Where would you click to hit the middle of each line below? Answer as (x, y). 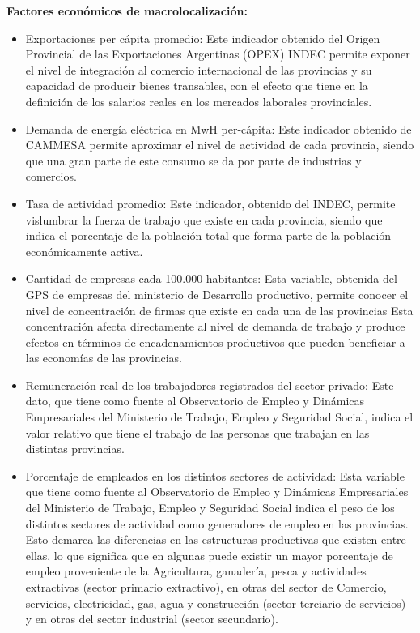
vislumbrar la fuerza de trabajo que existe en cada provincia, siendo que (204, 219)
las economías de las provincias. (104, 358)
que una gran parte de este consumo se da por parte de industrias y (193, 160)
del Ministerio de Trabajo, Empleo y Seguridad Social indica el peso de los (210, 508)
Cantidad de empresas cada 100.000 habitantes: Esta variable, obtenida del (211, 278)
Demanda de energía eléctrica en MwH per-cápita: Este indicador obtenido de (218, 128)
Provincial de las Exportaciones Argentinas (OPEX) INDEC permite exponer (218, 54)
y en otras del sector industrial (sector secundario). (152, 619)
